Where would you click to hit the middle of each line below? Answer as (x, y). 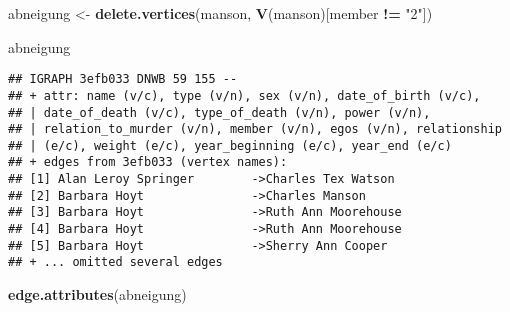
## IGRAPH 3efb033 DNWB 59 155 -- (123, 79)
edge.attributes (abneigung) (97, 294)
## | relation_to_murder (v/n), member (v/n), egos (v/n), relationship (255, 129)
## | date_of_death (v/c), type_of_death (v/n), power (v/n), (219, 112)
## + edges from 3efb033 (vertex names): (148, 162)
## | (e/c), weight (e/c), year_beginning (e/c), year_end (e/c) (230, 145)
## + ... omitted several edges (115, 262)
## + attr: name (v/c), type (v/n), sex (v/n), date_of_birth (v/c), (244, 95)
